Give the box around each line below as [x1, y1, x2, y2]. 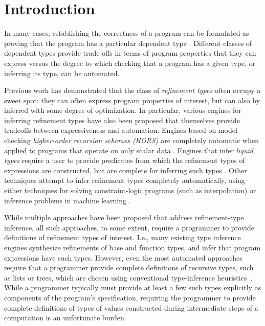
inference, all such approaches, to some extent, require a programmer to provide [4, 222, 254, 232]
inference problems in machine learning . [4, 195, 131, 205]
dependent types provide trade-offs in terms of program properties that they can [4, 48, 256, 58]
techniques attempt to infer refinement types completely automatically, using [4, 175, 245, 185]
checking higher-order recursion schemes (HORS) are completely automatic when [4, 135, 259, 146]
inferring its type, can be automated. [4, 67, 120, 78]
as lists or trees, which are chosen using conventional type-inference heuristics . [4, 272, 253, 283]
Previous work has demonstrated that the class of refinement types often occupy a [4, 85, 261, 96]
